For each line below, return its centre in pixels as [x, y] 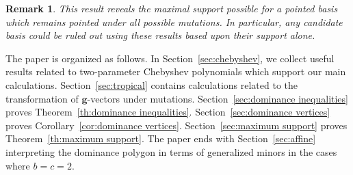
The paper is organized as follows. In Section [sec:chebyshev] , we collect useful [170, 58]
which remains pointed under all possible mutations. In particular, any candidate [174, 22]
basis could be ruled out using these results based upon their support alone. [160, 35]
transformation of [42, 98]
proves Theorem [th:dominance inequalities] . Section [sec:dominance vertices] [168, 112]
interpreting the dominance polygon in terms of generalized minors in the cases [171, 151]
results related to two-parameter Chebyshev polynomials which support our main [176, 71]
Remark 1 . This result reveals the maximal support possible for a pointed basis [172, 8]
